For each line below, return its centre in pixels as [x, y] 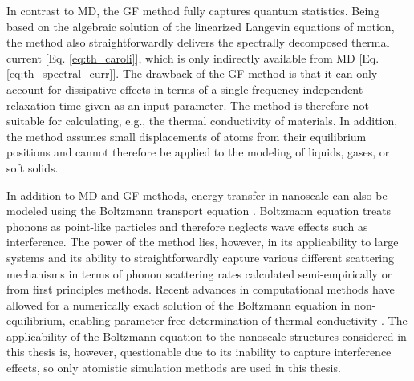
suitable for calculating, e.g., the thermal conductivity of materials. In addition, [202, 121]
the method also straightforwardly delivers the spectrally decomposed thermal [198, 42]
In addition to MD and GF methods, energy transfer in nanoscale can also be [197, 195]
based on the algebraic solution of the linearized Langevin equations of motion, [201, 26]
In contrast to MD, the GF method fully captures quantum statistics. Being [193, 10]
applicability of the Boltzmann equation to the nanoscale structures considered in [207, 336]
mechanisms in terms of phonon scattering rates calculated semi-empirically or [199, 273]
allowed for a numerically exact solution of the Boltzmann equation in [179, 304]
